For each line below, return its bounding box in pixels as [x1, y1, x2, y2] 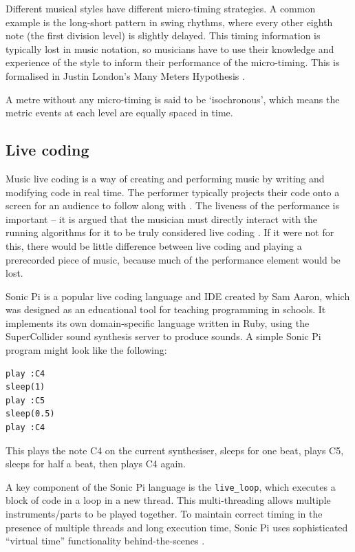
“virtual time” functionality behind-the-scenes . [6, 533, 205, 548]
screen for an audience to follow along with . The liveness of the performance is [6, 198, 339, 213]
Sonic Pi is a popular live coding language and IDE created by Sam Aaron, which [6, 288, 350, 303]
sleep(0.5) [6, 409, 55, 419]
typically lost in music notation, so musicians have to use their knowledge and [6, 41, 334, 56]
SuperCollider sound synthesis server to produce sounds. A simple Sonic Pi [6, 329, 321, 343]
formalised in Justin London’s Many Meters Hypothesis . [6, 68, 245, 83]
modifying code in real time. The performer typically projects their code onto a [6, 184, 340, 199]
